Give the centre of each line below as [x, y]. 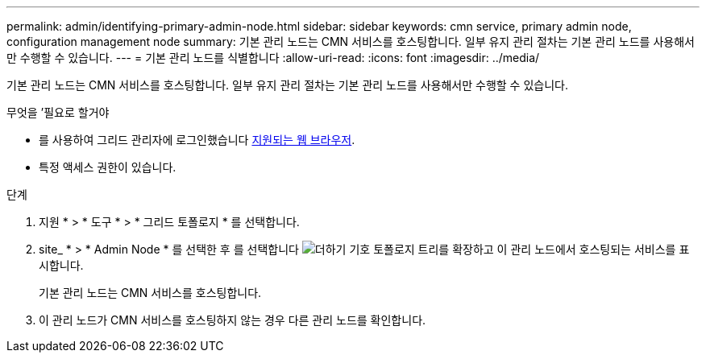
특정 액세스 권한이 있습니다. [108, 167]
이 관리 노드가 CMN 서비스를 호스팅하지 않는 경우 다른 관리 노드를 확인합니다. [233, 320]
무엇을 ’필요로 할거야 [58, 112]
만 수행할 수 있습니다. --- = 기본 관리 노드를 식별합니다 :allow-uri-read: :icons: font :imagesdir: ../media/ [273, 58]
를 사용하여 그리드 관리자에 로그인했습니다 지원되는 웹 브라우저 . [197, 140]
